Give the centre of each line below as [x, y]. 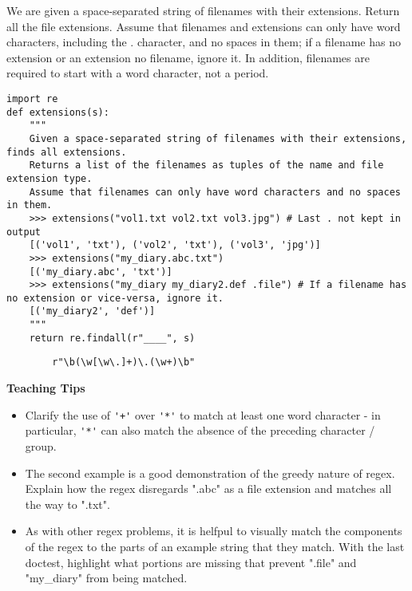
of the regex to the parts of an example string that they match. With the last [215, 546]
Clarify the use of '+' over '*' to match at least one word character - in [203, 414]
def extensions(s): [58, 112]
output [24, 232]
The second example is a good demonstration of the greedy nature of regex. [210, 473]
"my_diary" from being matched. [106, 578]
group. [41, 446]
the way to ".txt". [67, 504]
